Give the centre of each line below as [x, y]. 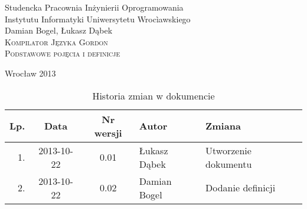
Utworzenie [228, 150]
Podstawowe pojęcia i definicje [63, 53]
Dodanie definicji [241, 188]
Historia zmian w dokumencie [153, 95]
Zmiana [223, 126]
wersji [108, 132]
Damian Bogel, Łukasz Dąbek [59, 30]
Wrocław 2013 [30, 73]
